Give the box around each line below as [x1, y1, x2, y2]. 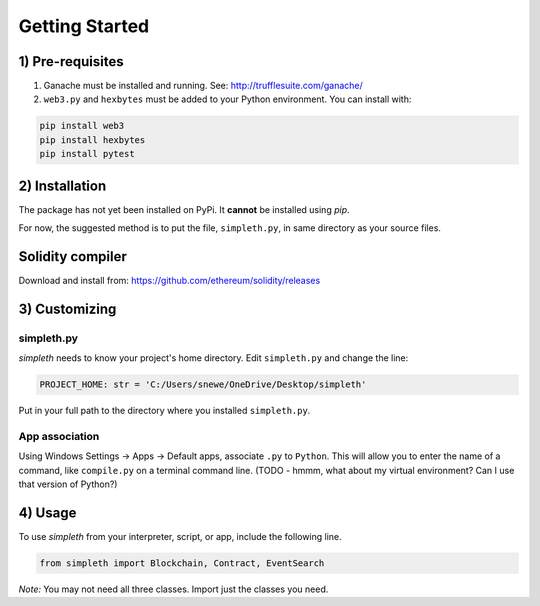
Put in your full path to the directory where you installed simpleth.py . [18, 405, 311, 417]
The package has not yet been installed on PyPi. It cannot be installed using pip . [18, 203, 350, 215]
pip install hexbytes [39, 134, 146, 145]
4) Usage [18, 504, 77, 521]
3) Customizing [18, 300, 117, 317]
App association [18, 429, 100, 443]
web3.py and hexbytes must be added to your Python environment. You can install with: [43, 93, 412, 105]
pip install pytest [39, 148, 135, 160]
